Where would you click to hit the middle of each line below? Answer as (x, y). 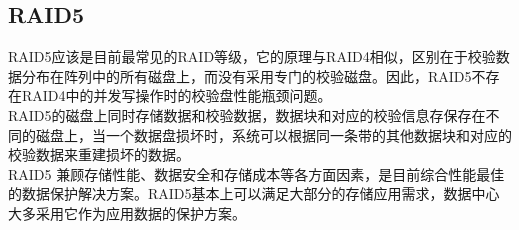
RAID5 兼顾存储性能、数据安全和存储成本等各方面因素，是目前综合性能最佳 (256, 173)
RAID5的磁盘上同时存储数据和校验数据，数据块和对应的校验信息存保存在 (247, 114)
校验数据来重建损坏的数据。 (99, 154)
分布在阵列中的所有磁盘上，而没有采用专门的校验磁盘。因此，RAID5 (246, 75)
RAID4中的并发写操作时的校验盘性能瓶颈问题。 (176, 95)
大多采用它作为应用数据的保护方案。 (127, 212)
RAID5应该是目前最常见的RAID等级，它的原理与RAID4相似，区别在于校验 (252, 56)
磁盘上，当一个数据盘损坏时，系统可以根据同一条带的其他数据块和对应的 (273, 134)
